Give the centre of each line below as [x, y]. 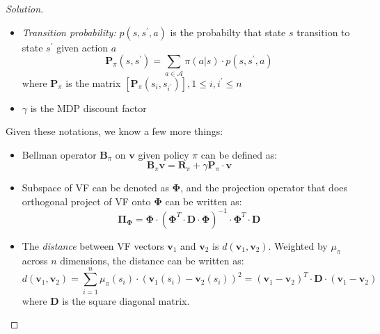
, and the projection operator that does [264, 188]
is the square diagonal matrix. [126, 300]
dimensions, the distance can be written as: [152, 260]
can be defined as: [239, 154]
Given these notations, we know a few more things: [114, 131]
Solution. [25, 8]
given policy [164, 154]
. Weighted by [298, 245]
